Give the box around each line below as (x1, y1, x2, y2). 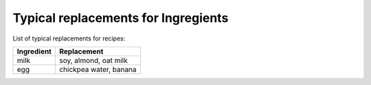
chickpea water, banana (59, 64, 137, 74)
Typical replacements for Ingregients (12, 10, 229, 25)
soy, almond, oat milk (59, 56, 128, 65)
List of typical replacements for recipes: (12, 34, 126, 42)
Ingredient (16, 47, 52, 56)
